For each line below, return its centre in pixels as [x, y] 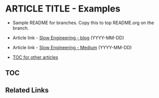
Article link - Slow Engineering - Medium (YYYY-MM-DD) [72, 47]
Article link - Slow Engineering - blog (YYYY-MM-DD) [68, 38]
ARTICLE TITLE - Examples [63, 9]
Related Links [27, 90]
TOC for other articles [35, 57]
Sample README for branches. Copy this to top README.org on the [83, 23]
